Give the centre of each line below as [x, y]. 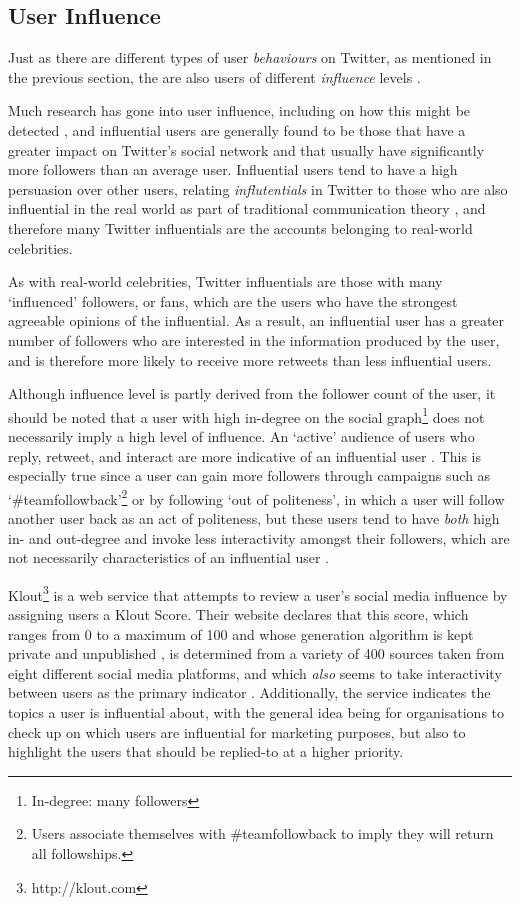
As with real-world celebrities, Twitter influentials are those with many [225, 281]
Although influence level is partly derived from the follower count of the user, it [252, 393]
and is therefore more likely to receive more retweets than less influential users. [250, 359]
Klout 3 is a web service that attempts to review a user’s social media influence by [258, 593]
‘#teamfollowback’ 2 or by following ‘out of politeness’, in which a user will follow [256, 497]
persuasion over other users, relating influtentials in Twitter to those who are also [258, 188]
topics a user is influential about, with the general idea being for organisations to [256, 711]
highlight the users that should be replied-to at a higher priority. [206, 751]
